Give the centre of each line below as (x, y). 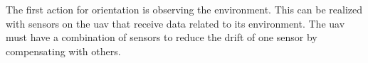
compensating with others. (63, 51)
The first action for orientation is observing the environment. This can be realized (184, 9)
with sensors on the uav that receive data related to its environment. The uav (175, 23)
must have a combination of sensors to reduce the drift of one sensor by (162, 37)
